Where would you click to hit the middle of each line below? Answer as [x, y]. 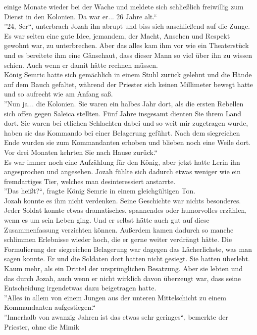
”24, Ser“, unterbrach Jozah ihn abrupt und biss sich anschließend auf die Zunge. [127, 26]
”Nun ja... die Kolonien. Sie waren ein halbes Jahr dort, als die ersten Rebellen [124, 103]
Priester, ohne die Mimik [42, 326]
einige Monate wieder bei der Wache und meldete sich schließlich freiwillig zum [124, 6]
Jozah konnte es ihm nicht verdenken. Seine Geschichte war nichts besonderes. [123, 200]
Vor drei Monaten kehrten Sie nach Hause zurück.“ [81, 152]
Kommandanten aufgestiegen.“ [50, 307]
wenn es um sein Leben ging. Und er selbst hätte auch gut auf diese [107, 220]
